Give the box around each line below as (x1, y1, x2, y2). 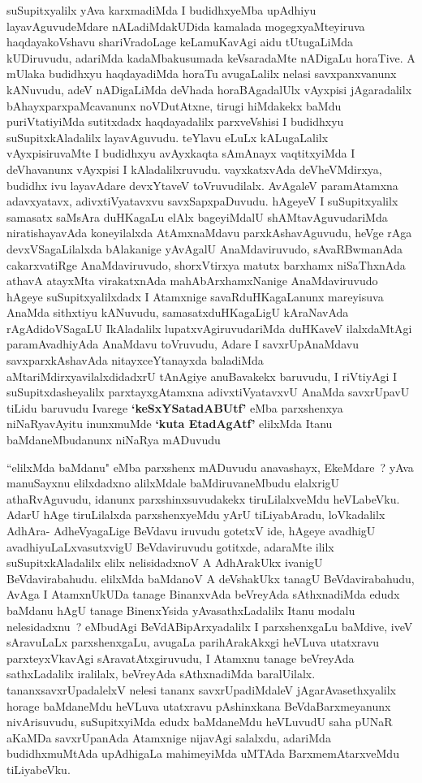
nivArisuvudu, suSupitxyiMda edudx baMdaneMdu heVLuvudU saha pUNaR (6, 713, 393, 730)
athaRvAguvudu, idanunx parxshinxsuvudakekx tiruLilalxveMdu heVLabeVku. (6, 490, 400, 507)
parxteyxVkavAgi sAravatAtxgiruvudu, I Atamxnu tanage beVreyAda (6, 649, 355, 666)
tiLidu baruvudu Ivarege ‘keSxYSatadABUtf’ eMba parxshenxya (6, 399, 343, 416)
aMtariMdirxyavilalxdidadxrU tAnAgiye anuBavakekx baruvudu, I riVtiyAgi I (6, 367, 398, 384)
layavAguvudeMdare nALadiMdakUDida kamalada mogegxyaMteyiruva (6, 17, 365, 34)
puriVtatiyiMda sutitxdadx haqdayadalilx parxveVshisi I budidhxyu (6, 113, 344, 130)
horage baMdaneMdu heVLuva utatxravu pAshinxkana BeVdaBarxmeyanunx (6, 697, 391, 714)
